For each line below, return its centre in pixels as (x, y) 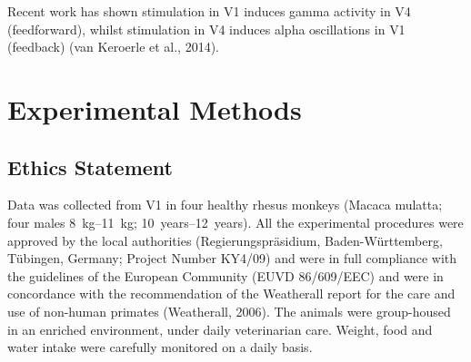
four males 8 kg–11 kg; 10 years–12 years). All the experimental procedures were (235, 222)
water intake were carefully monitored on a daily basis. (160, 347)
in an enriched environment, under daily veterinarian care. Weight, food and (220, 329)
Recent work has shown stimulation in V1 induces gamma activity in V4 (209, 11)
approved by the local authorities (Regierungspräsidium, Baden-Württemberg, (225, 240)
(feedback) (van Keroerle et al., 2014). (114, 47)
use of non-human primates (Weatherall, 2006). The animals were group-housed (229, 311)
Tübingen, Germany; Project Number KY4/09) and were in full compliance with (232, 258)
